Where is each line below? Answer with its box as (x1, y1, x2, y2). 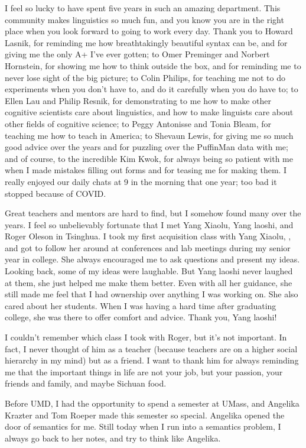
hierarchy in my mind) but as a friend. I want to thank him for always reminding (5, 354, 299, 366)
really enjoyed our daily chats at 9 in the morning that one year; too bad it (5, 175, 277, 187)
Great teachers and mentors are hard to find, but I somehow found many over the (5, 207, 301, 219)
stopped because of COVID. (5, 187, 106, 199)
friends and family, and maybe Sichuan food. (5, 377, 167, 389)
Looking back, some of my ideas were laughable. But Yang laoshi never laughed (5, 265, 293, 277)
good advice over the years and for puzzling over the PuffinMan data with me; (5, 141, 288, 153)
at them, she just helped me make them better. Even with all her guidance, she (5, 276, 292, 288)
